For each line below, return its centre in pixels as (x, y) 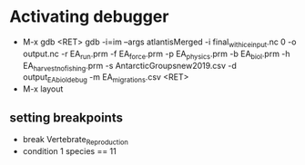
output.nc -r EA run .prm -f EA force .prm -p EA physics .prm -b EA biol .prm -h (156, 54)
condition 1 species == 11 (69, 150)
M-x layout (43, 89)
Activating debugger (89, 17)
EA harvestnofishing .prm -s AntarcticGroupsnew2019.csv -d (129, 67)
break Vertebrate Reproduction (76, 140)
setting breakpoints (66, 117)
